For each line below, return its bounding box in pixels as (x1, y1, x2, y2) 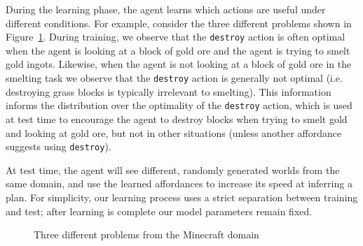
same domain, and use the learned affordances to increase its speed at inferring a (6, 176, 352, 191)
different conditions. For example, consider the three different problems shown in (6, 15, 352, 30)
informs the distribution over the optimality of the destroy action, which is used (6, 98, 352, 113)
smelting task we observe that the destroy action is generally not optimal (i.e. (6, 71, 343, 85)
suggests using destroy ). (6, 139, 111, 154)
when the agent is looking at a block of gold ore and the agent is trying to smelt (6, 43, 350, 57)
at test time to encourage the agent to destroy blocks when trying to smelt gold (6, 111, 348, 126)
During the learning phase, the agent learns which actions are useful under (6, 2, 326, 16)
